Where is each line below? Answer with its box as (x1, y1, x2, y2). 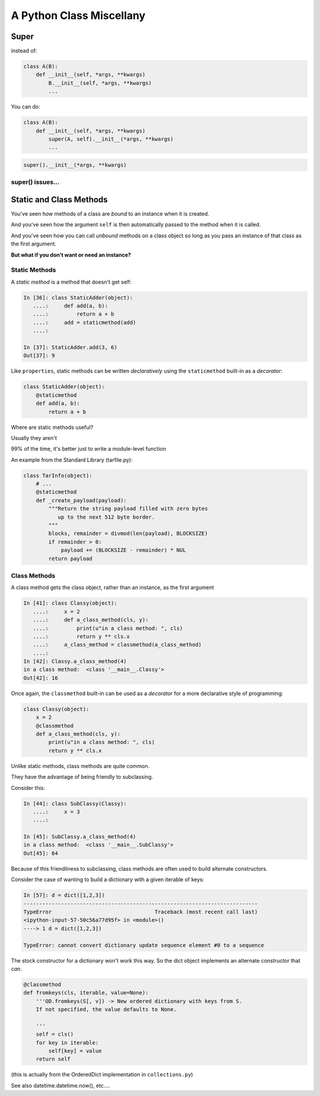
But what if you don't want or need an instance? (11, 251, 132, 258)
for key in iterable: (36, 1039, 99, 1046)
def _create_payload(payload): (36, 497, 127, 504)
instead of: (11, 47, 37, 55)
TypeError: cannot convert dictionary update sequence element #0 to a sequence (23, 942, 264, 948)
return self (36, 1056, 71, 1063)
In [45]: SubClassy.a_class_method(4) (23, 833, 136, 840)
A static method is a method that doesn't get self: (11, 278, 132, 285)
